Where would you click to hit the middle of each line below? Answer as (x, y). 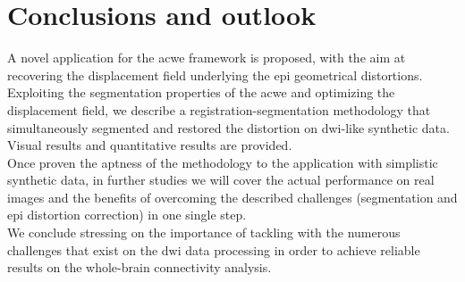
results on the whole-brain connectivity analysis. (139, 267)
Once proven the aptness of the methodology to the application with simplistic (223, 162)
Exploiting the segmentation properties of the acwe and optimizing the (201, 92)
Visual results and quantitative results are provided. (150, 145)
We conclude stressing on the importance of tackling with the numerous (204, 232)
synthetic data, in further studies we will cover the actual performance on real (221, 180)
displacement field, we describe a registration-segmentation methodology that (219, 109)
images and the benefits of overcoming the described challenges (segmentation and (232, 197)
